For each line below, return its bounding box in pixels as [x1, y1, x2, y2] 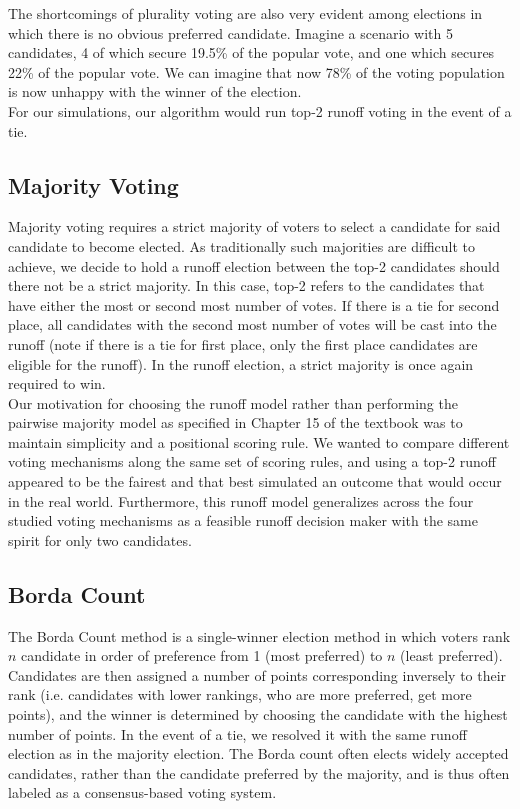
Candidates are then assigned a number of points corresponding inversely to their [8, 664, 507, 685]
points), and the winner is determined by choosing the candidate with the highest [8, 704, 508, 725]
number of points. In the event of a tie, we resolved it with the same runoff [8, 723, 467, 744]
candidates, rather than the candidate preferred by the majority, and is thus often [8, 762, 510, 783]
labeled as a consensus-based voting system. [8, 782, 277, 803]
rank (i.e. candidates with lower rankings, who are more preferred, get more [8, 684, 472, 705]
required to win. [8, 373, 106, 394]
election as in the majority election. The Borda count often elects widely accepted [8, 743, 509, 764]
